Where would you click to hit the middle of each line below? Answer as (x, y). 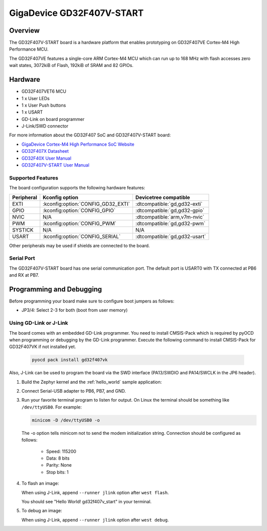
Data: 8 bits (58, 458)
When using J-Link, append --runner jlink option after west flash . (95, 492)
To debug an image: (42, 511)
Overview (24, 30)
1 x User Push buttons (44, 105)
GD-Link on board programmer (53, 119)
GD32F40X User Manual (46, 158)
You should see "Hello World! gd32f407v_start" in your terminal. (87, 501)
